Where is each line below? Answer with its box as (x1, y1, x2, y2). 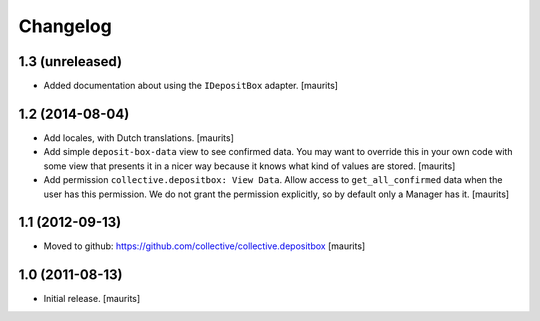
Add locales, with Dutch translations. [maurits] (43, 131, 234, 144)
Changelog (18, 15, 112, 37)
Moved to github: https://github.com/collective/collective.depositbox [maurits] (43, 240, 366, 252)
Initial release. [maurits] (43, 293, 141, 305)
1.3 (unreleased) (18, 53, 123, 70)
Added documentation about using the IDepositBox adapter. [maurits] (43, 80, 339, 92)
